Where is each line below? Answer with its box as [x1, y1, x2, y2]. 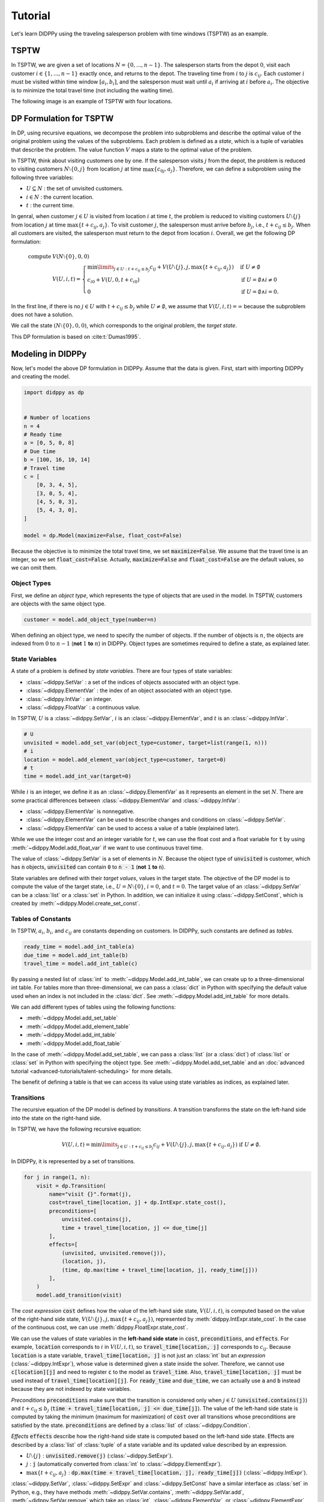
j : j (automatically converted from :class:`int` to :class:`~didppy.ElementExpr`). [26, 1461, 222, 1468]
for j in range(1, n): [23, 1174, 91, 1181]
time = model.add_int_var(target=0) [23, 773, 132, 780]
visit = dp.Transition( [36, 1182, 106, 1189]
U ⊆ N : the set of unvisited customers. [26, 185, 124, 192]
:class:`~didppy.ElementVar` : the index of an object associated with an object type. [26, 687, 233, 694]
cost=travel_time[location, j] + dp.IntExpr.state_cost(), [49, 1199, 227, 1206]
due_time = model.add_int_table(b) [23, 952, 128, 958]
